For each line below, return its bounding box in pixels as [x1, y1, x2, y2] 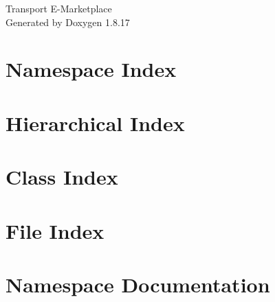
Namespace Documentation [5, 270, 270, 298]
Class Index [5, 163, 118, 191]
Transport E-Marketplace [5, 1, 112, 15]
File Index [5, 216, 104, 244]
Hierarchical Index [5, 108, 185, 137]
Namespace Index [5, 55, 177, 83]
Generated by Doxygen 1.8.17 [5, 14, 130, 29]
